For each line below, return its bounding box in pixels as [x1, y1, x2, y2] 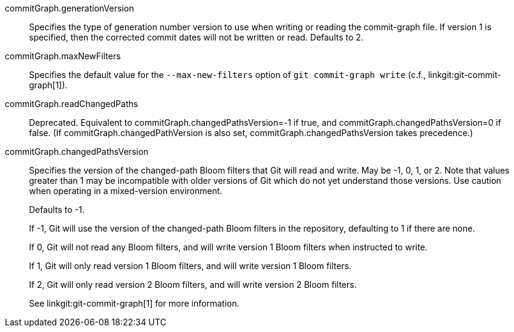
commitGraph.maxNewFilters [5, 51, 121, 61]
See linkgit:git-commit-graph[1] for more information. [29, 298, 239, 308]
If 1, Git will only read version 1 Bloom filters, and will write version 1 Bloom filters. [29, 261, 352, 271]
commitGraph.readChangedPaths [5, 99, 138, 109]
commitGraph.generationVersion [5, 3, 134, 13]
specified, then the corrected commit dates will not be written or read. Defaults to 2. [29, 32, 363, 42]
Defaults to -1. [29, 204, 85, 215]
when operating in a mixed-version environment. [29, 186, 223, 196]
